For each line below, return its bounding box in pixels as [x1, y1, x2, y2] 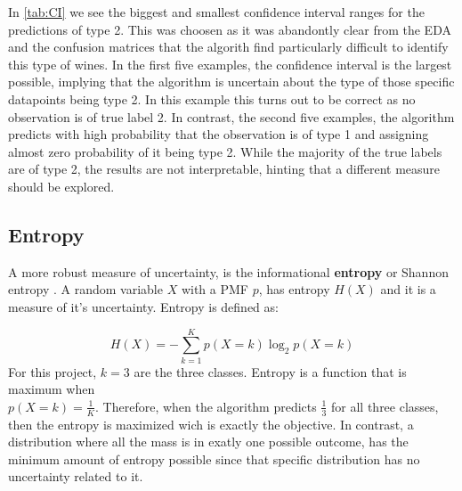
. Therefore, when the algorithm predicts [95, 397, 317, 415]
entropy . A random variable [8, 280, 163, 299]
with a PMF [181, 280, 248, 299]
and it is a [380, 280, 436, 299]
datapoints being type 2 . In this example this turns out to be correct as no [8, 89, 416, 108]
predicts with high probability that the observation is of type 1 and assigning [8, 125, 429, 143]
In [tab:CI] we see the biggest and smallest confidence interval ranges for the [8, 3, 425, 20]
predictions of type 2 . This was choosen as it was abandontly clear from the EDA [8, 20, 451, 38]
